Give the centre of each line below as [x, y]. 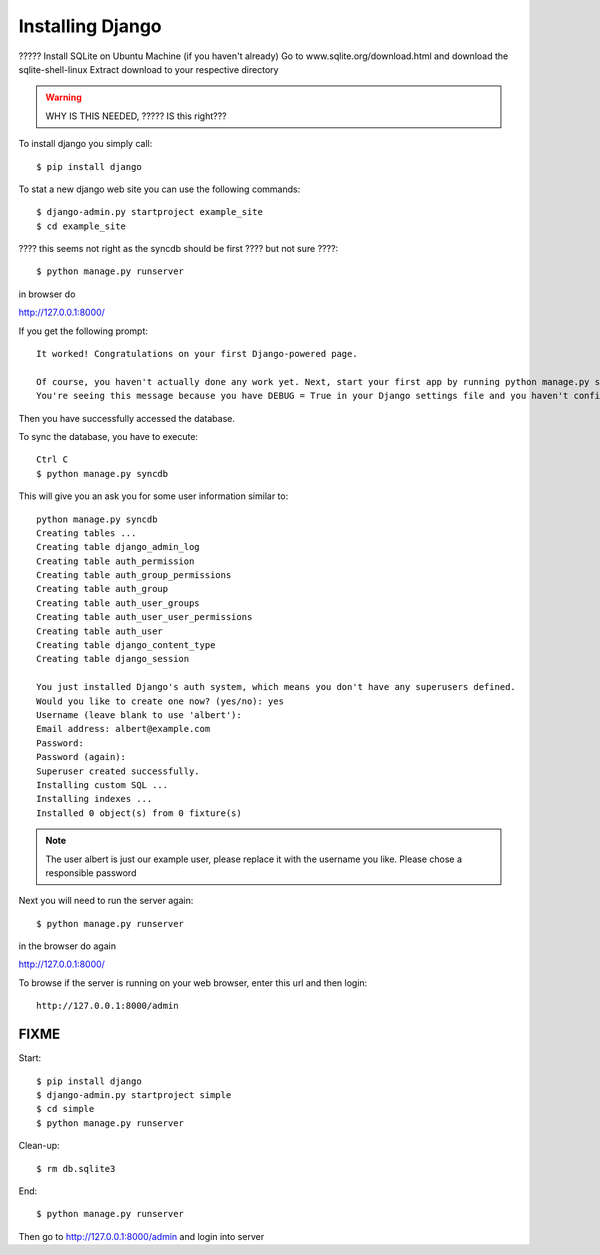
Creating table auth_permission [115, 561]
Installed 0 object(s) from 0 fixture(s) [139, 813]
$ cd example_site [81, 226]
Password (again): [81, 757]
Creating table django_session [113, 659]
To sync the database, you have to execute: [108, 436]
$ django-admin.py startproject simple [134, 1094]
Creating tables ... [86, 533]
